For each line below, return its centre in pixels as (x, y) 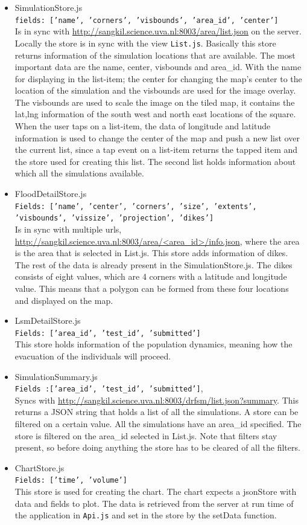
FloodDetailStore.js (51, 194)
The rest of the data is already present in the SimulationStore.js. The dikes (153, 264)
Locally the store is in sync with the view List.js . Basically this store (145, 43)
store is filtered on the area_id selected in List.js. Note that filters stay (146, 435)
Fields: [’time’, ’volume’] (71, 481)
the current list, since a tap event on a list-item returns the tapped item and (156, 150)
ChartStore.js (40, 467)
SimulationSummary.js (56, 376)
